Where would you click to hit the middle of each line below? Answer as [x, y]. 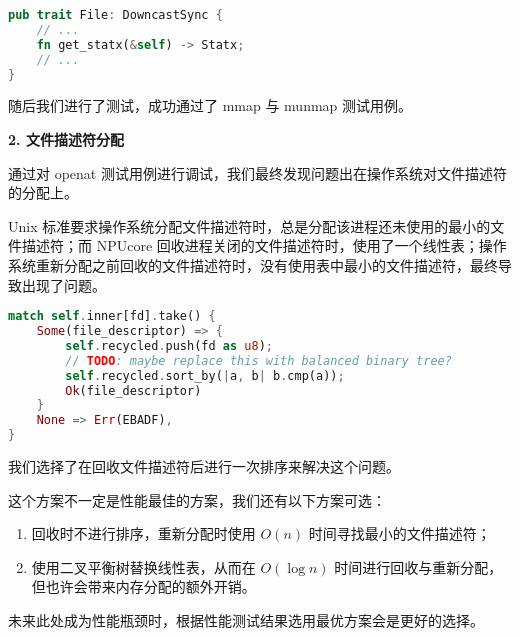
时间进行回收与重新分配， [418, 566]
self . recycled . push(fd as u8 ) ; [169, 345]
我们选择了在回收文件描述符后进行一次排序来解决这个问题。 [204, 466]
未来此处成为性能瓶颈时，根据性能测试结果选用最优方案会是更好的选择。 [246, 619]
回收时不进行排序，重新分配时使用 [143, 533]
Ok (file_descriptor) [133, 390]
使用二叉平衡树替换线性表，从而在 [143, 566]
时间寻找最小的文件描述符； [399, 533]
